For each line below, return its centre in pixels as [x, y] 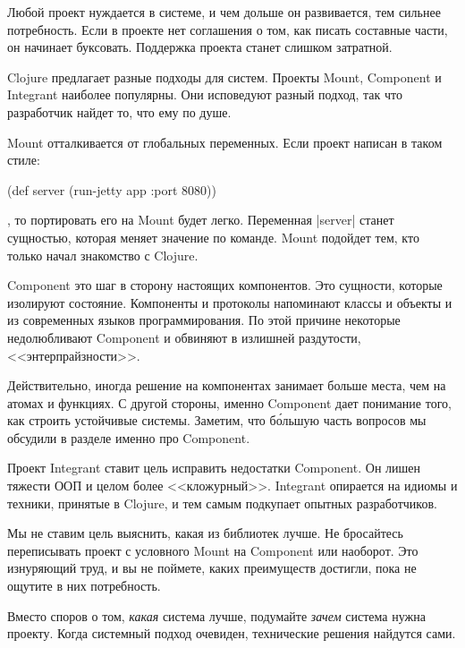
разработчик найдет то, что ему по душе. [119, 111]
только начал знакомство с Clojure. [103, 255]
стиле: [24, 160]
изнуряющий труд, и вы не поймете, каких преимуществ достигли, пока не [212, 568]
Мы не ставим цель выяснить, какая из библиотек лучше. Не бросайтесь [205, 533]
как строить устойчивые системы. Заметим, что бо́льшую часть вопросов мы [217, 420]
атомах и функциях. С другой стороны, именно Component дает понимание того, [229, 402]
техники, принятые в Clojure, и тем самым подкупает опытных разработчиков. [222, 503]
